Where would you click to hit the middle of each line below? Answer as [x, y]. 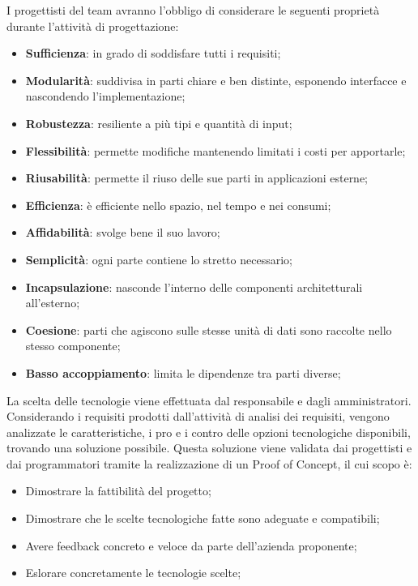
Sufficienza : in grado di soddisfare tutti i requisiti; [153, 53]
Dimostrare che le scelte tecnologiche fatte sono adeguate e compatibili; [203, 518]
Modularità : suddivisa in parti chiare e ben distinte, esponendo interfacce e [216, 80]
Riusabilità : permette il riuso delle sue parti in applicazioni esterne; [197, 178]
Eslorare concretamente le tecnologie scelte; [133, 573]
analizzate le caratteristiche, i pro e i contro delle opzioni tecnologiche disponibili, [209, 432]
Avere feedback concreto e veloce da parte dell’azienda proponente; [191, 545]
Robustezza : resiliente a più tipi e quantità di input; [159, 123]
